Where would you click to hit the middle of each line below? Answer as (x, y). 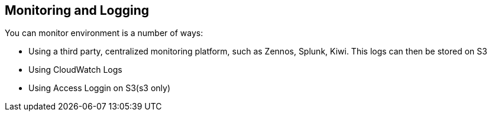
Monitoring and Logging (77, 10)
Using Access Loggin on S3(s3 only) (100, 88)
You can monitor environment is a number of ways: (104, 33)
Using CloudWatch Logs (75, 70)
